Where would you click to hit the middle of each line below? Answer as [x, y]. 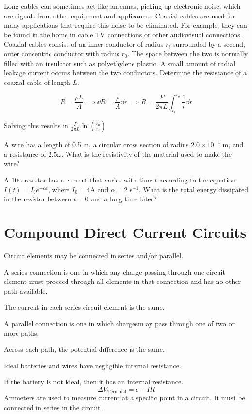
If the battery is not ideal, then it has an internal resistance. [94, 382]
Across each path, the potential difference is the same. [84, 349]
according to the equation [198, 180]
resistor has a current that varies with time [88, 180]
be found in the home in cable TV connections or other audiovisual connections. [123, 34]
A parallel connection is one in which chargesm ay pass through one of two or [119, 323]
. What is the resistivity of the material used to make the [146, 154]
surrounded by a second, [209, 44]
